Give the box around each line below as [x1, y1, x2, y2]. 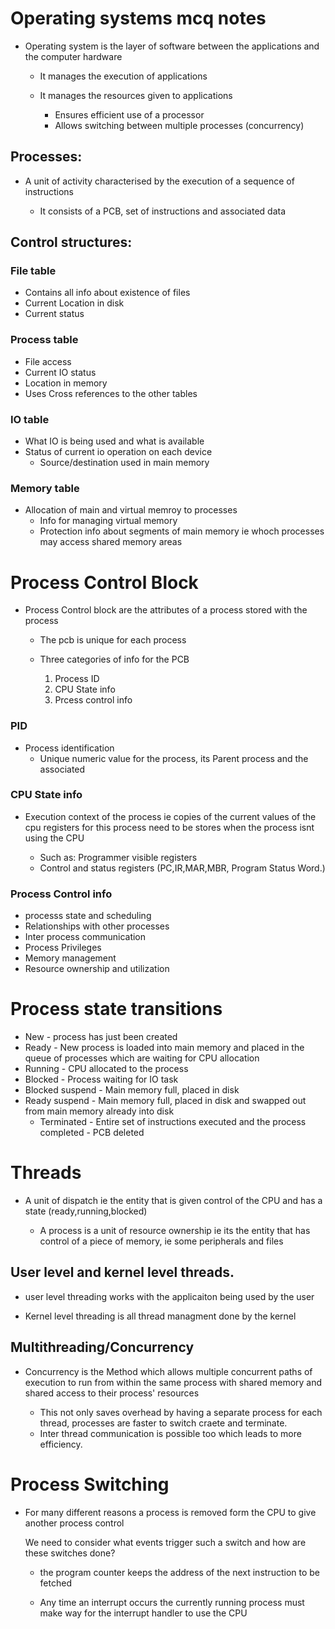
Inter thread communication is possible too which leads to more [39, 1427, 302, 1439]
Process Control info [10, 887, 113, 901]
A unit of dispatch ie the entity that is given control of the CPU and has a [24, 1195, 323, 1207]
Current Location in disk [24, 297, 125, 309]
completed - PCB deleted [39, 1127, 145, 1139]
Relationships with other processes [24, 920, 170, 932]
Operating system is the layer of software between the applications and [24, 40, 320, 52]
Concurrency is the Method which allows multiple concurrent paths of [24, 1365, 313, 1377]
